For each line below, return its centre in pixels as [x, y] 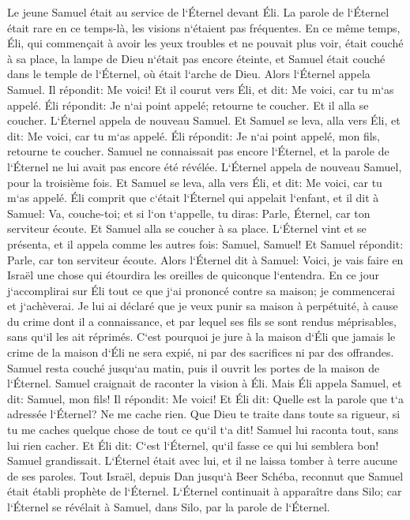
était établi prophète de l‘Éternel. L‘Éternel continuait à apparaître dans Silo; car [205, 491]
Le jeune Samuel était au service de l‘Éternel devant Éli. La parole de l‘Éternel [198, 12]
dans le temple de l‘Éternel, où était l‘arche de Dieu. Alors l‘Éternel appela [189, 74]
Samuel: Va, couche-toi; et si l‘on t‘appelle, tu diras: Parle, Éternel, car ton [189, 213]
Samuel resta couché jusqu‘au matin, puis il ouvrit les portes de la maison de [194, 367]
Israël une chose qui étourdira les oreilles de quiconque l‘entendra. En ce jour [193, 275]
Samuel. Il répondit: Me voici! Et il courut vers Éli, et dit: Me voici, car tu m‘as [201, 89]
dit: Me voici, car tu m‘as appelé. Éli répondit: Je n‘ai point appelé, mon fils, [194, 135]
